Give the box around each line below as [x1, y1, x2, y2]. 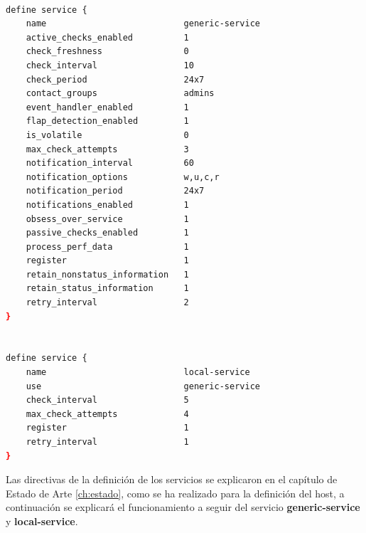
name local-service [26, 367, 250, 378]
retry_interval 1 [26, 437, 189, 447]
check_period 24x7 [26, 74, 205, 85]
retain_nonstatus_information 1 [26, 269, 189, 280]
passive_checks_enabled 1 [26, 228, 189, 238]
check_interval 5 [26, 395, 189, 406]
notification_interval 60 [26, 158, 194, 169]
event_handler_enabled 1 [26, 102, 189, 112]
